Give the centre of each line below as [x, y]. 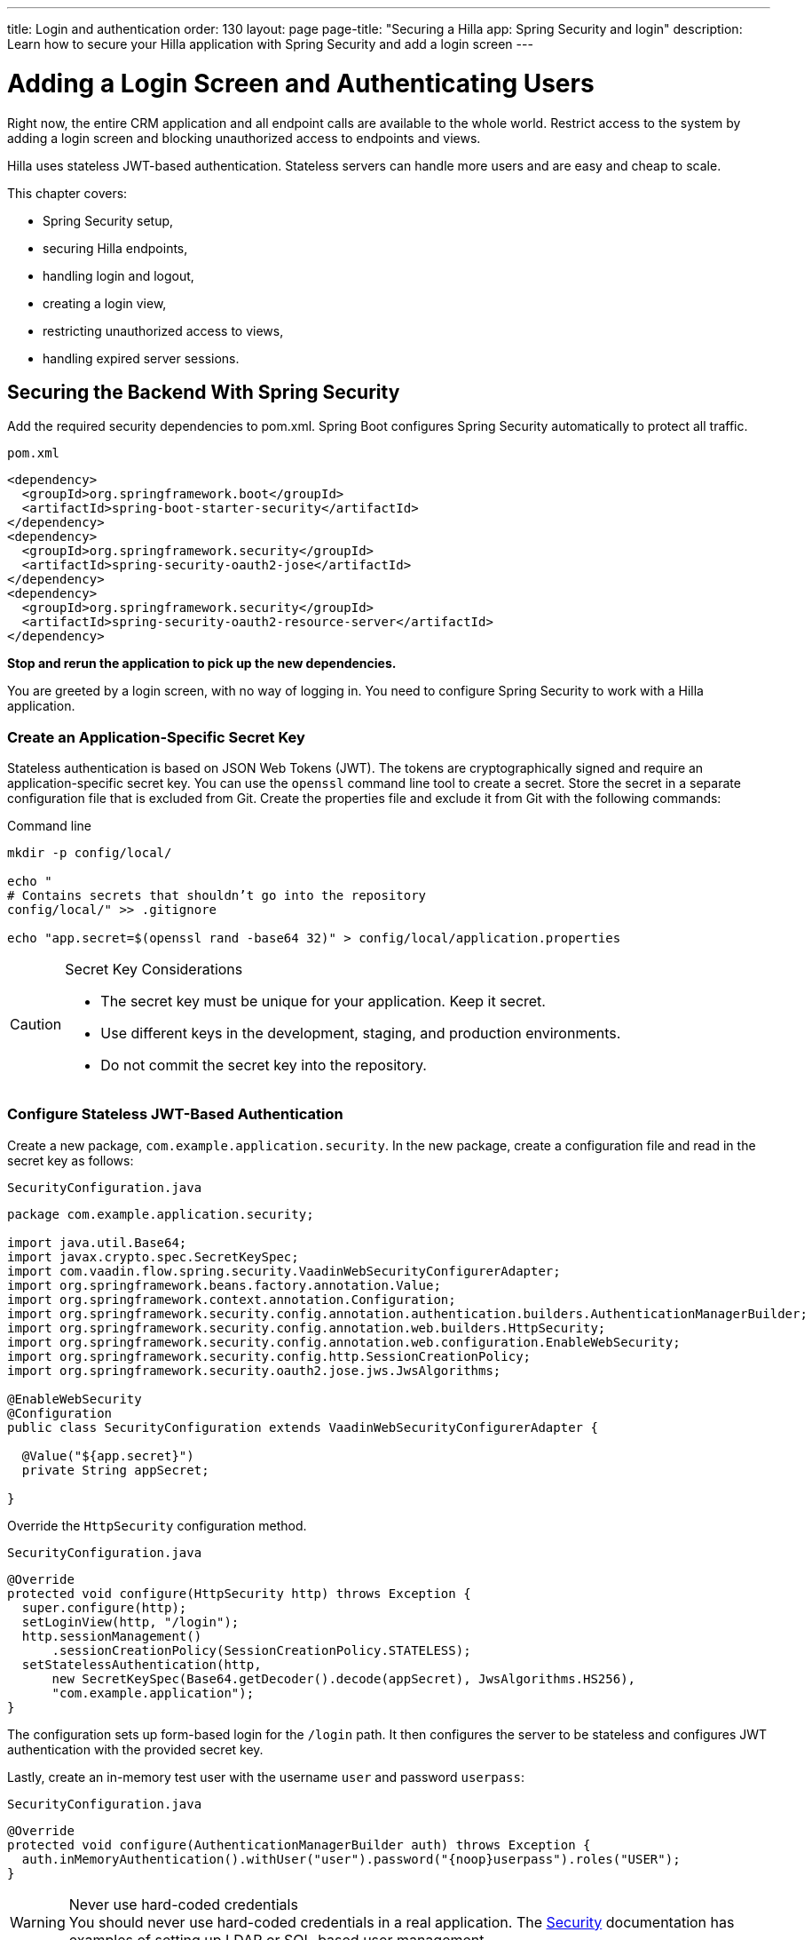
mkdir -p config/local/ [90, 853]
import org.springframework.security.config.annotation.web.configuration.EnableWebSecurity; [344, 1342]
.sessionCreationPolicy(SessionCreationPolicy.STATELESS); [261, 1650]
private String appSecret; [115, 1470]
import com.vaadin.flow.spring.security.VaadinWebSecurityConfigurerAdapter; [284, 1271]
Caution [36, 1025]
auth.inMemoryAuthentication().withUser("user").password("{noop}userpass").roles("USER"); [351, 1859]
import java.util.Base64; [97, 1242]
